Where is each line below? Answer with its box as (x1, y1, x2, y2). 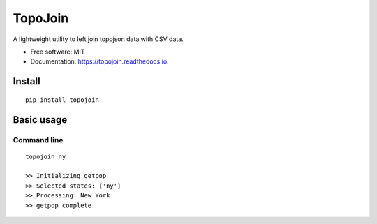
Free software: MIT (30, 47, 85, 56)
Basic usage (13, 114, 68, 126)
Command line (13, 135, 64, 144)
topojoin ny (25, 152, 66, 160)
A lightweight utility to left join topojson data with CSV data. (13, 35, 184, 43)
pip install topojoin (25, 96, 99, 104)
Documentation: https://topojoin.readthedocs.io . (30, 57, 169, 66)
